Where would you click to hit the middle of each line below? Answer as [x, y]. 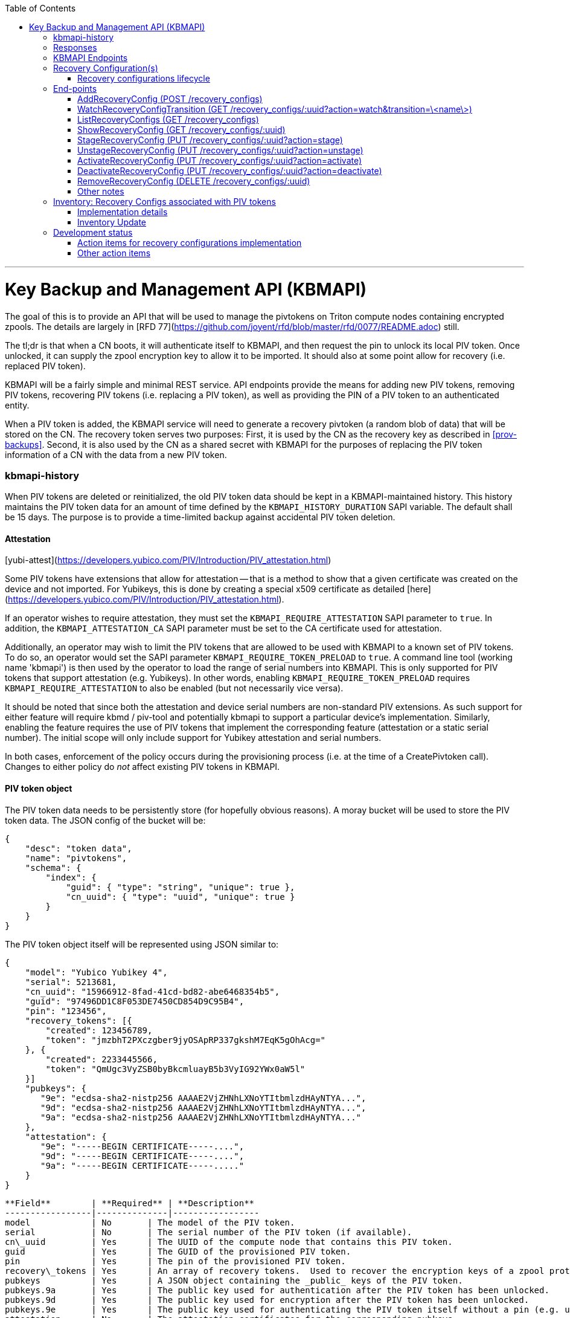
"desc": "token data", [78, 848]
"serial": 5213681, [71, 982]
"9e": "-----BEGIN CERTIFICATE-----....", [142, 1146]
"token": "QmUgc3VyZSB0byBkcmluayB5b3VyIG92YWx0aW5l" [175, 1069]
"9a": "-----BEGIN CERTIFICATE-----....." [142, 1165]
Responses [75, 47]
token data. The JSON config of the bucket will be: [105, 820]
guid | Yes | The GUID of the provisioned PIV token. [178, 1251]
